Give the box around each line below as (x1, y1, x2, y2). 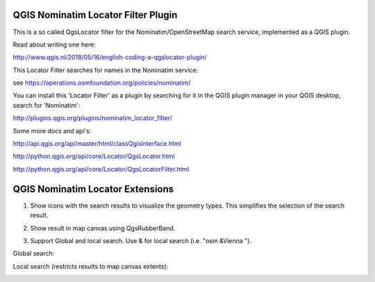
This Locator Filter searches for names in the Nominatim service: (12, 66, 199, 74)
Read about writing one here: (12, 40, 97, 49)
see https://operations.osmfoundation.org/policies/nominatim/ (12, 78, 191, 87)
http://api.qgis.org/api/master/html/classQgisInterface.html (12, 140, 182, 148)
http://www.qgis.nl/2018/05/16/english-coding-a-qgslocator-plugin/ (12, 53, 208, 62)
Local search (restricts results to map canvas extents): (12, 262, 169, 270)
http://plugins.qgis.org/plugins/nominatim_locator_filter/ (12, 114, 173, 122)
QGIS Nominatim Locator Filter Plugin (12, 9, 178, 21)
